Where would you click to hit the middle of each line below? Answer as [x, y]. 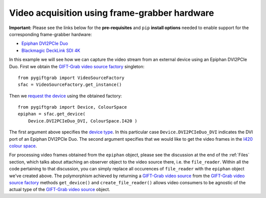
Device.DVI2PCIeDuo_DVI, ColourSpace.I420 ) [83, 121]
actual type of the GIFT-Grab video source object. [60, 190]
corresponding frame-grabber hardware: [50, 34]
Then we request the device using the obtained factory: [66, 96]
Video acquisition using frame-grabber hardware [112, 13]
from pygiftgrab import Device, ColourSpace [73, 107]
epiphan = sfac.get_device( [52, 114]
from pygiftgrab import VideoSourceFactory [71, 78]
